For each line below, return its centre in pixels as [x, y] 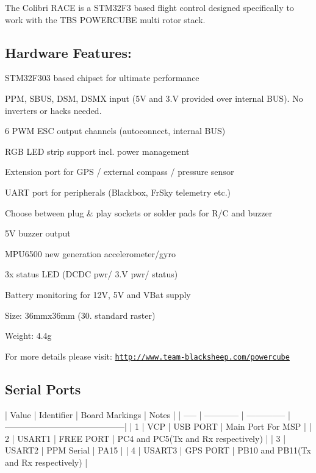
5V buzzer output [38, 233]
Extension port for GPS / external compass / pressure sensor [120, 172]
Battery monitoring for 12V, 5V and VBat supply [98, 294]
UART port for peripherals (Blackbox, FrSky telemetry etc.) [118, 192]
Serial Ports [43, 389]
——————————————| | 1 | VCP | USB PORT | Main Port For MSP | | [158, 426]
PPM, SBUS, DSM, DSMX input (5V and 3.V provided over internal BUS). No [154, 98]
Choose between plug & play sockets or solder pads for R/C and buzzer [139, 212]
